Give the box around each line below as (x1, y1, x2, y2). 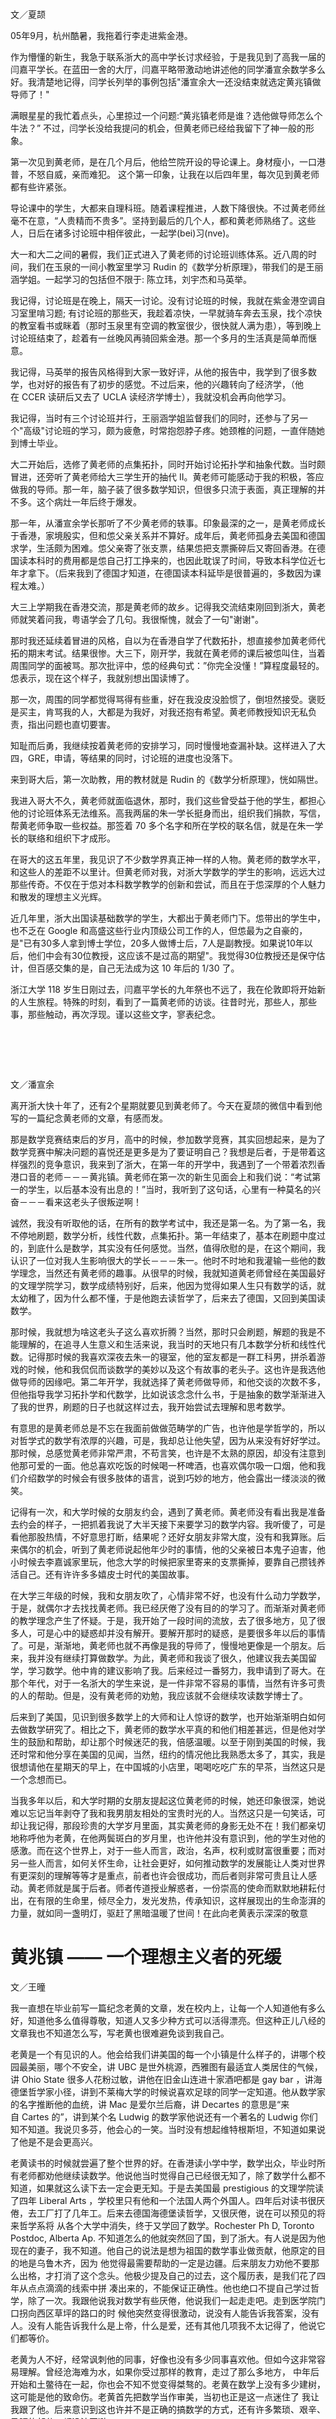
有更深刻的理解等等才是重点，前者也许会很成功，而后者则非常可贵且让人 (10, 1869, 308, 1881)
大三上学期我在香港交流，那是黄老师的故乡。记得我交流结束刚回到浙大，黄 (10, 600, 317, 613)
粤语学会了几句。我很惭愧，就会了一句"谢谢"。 (71, 613, 265, 625)
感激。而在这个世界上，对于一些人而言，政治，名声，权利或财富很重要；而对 (10, 1844, 326, 1856)
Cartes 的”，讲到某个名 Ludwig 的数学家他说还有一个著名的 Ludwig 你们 (21, 2110, 318, 2123)
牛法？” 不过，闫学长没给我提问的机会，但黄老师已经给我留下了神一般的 (10, 122, 307, 134)
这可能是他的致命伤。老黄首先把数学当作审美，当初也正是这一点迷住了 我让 (10, 2390, 320, 2403)
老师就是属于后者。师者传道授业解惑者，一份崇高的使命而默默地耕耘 (36, 1882, 317, 1894)
